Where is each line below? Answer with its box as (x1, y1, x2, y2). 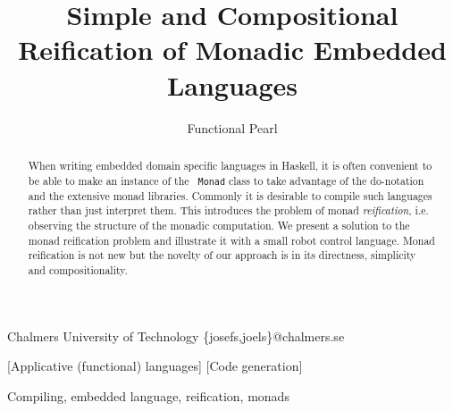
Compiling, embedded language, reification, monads (7, 386, 289, 405)
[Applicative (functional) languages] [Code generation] (7, 356, 303, 375)
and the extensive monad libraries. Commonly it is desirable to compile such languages (28, 188, 432, 203)
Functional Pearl (187, 118, 278, 137)
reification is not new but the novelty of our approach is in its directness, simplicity (28, 247, 416, 263)
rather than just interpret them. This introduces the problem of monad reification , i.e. (28, 203, 429, 218)
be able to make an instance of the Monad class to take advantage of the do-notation (28, 172, 424, 188)
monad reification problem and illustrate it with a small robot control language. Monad (28, 232, 435, 247)
